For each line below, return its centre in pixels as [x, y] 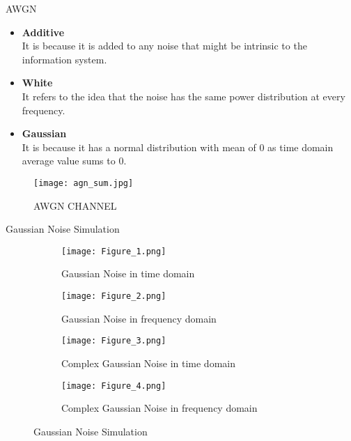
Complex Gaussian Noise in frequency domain [159, 408]
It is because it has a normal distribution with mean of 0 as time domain [178, 147]
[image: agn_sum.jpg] [84, 183]
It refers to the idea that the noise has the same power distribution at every [184, 96]
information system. [64, 59]
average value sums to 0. [74, 161]
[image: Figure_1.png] [114, 251]
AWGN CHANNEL [75, 205]
